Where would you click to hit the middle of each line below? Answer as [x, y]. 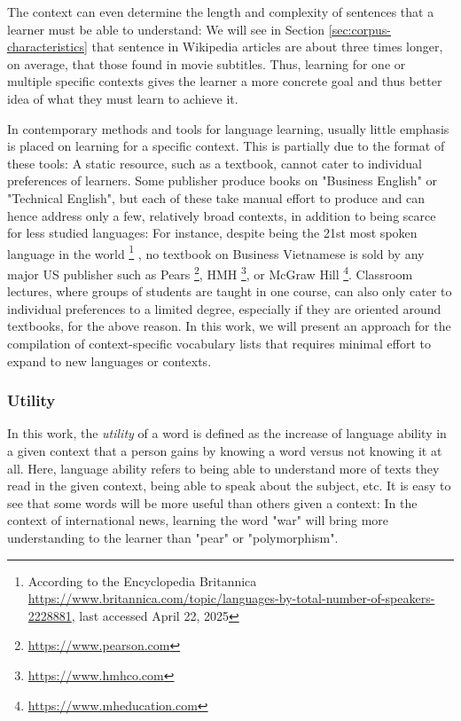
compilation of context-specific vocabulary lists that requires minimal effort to [219, 343]
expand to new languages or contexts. [109, 360]
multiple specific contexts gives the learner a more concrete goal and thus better [225, 81]
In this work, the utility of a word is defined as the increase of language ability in [227, 433]
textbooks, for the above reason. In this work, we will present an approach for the [229, 326]
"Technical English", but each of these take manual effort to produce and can [216, 197]
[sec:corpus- [359, 29]
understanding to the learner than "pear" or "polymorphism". [173, 537]
